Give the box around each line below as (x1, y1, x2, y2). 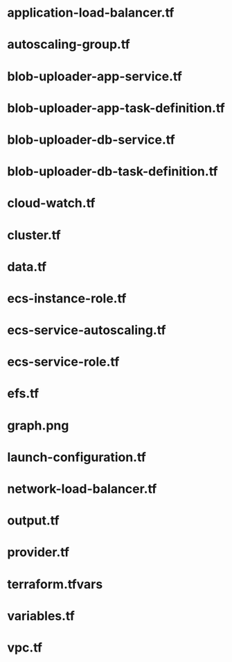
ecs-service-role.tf (7, 354, 120, 370)
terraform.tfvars (7, 576, 103, 592)
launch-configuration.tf (7, 449, 147, 465)
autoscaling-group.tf (7, 37, 130, 53)
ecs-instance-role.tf (7, 290, 127, 306)
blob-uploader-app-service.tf (7, 68, 182, 84)
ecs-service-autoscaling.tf (7, 323, 166, 338)
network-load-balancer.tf (7, 481, 157, 497)
